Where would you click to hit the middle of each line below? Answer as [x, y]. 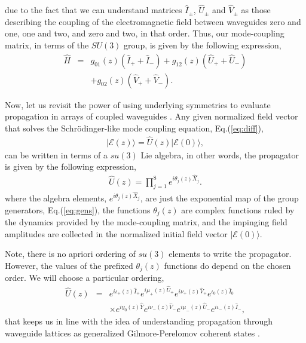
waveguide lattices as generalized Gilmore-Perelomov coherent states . [132, 333]
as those [256, 10]
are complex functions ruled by [238, 209]
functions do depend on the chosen [227, 265]
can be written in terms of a [56, 154]
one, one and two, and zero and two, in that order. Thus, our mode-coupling [145, 33]
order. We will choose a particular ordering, [85, 278]
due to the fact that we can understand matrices [94, 10]
